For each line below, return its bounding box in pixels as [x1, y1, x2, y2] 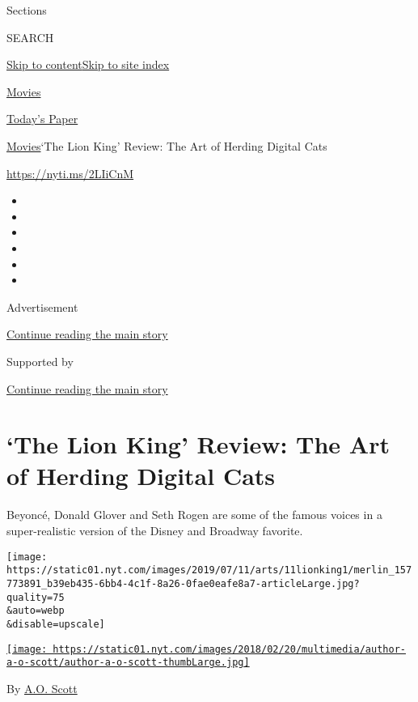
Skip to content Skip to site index [6, 56, 170, 73]
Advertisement [6, 298, 78, 315]
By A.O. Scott [6, 679, 78, 696]
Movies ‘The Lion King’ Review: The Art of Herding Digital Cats [6, 137, 327, 154]
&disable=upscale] [6, 618, 105, 630]
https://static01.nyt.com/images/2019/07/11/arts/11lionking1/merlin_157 [6, 564, 412, 576]
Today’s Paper [6, 110, 78, 127]
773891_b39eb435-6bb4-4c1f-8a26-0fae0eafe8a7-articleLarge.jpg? [6, 577, 360, 589]
